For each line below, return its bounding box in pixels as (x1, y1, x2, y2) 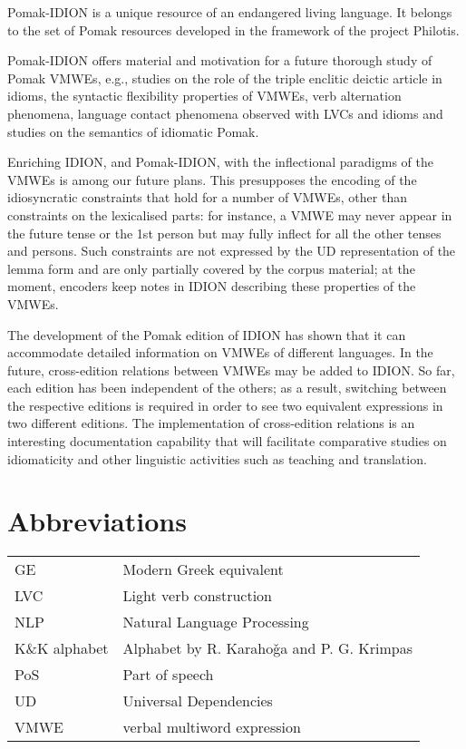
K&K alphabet (15, 637, 109, 659)
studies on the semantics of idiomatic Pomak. (7, 122, 259, 141)
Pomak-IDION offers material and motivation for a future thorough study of (7, 51, 432, 70)
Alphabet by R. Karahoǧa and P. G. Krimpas (122, 637, 413, 659)
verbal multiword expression (122, 716, 301, 738)
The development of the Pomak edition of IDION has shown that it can (7, 325, 406, 344)
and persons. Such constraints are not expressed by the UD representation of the (7, 241, 456, 260)
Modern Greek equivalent (122, 559, 284, 580)
